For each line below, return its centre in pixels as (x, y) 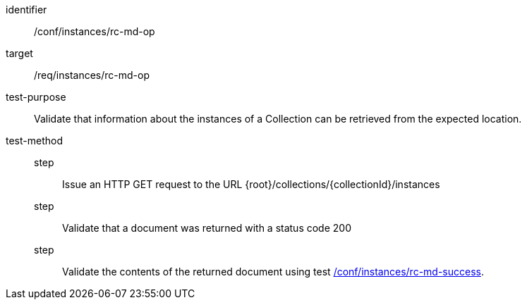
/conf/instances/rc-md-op (95, 31)
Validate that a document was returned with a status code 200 (207, 228)
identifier (26, 10)
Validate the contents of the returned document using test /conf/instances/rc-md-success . (273, 272)
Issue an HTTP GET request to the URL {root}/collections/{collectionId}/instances (251, 184)
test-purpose (36, 97)
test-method (34, 141)
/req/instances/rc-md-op (92, 75)
